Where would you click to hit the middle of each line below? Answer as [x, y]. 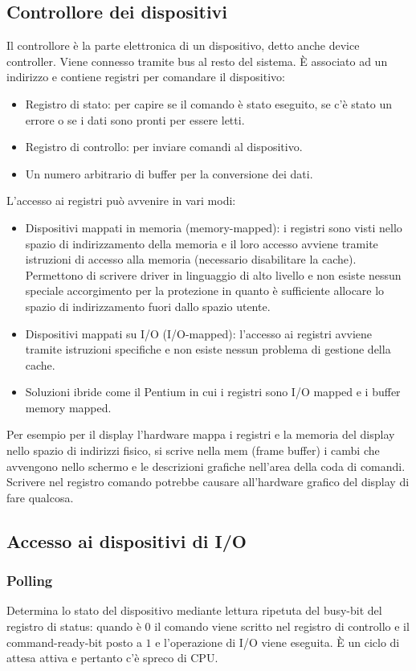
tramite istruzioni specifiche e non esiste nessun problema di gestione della [208, 349]
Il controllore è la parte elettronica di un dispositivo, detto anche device [183, 45]
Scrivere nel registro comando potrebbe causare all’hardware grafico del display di [208, 482]
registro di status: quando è [74, 626]
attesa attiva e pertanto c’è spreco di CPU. [112, 658]
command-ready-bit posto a [74, 642]
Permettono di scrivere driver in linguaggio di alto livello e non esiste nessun [213, 274]
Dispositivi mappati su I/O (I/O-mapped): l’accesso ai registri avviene [199, 333]
